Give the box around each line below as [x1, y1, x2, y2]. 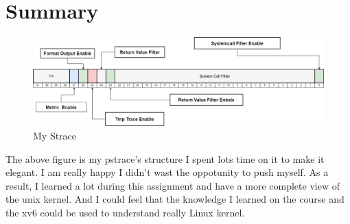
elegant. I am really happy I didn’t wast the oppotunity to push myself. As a [5, 165, 329, 179]
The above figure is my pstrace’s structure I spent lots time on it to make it [5, 151, 325, 166]
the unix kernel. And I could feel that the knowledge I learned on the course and [5, 192, 345, 206]
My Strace [33, 128, 77, 142]
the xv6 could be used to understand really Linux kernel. [5, 205, 245, 219]
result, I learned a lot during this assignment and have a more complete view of [5, 178, 340, 192]
